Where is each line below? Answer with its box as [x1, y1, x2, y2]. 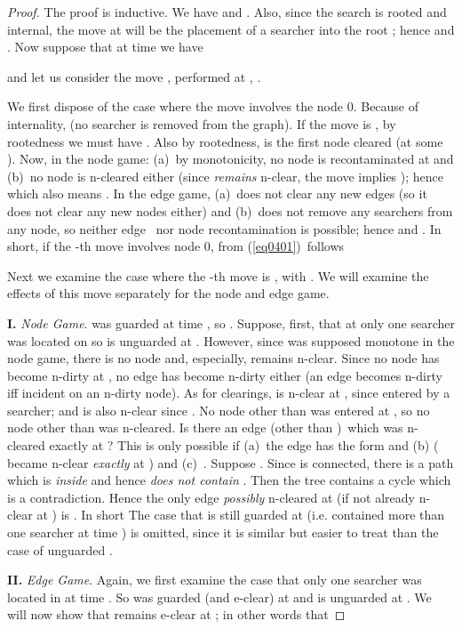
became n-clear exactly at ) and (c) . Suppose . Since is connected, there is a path [7, 453, 454, 472]
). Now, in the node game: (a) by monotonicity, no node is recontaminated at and [7, 149, 454, 168]
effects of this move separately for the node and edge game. [7, 284, 330, 302]
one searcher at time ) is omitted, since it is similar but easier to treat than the [7, 523, 439, 542]
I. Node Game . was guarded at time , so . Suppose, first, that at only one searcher [7, 313, 456, 332]
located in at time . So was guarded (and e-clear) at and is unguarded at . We [7, 587, 432, 606]
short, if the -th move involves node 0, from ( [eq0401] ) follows [7, 237, 345, 255]
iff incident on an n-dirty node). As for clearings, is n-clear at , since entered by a [7, 383, 450, 402]
